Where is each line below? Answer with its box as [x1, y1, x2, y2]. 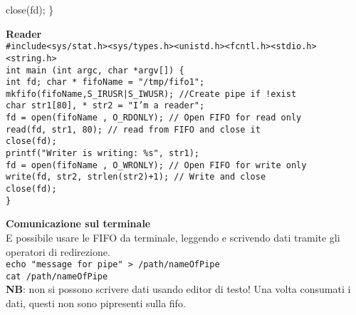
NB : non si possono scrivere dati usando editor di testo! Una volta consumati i [6, 282, 351, 296]
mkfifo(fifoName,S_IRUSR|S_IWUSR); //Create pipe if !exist [6, 88, 297, 99]
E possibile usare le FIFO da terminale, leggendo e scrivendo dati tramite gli [6, 229, 340, 244]
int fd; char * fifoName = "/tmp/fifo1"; [6, 77, 205, 88]
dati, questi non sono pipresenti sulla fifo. [6, 296, 186, 311]
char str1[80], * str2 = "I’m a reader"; [6, 100, 205, 111]
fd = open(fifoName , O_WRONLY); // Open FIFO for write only [6, 160, 307, 170]
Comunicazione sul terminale [6, 216, 151, 231]
